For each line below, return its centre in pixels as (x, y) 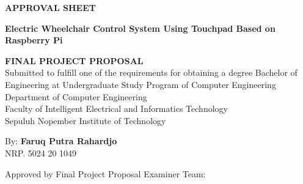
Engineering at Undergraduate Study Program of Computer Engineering (141, 84)
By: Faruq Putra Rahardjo (61, 141)
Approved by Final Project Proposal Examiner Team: (105, 173)
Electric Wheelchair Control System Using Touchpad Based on (140, 28)
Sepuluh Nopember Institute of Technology (86, 120)
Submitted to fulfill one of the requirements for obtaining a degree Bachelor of (151, 72)
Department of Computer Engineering (76, 96)
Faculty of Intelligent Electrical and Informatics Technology (116, 109)
